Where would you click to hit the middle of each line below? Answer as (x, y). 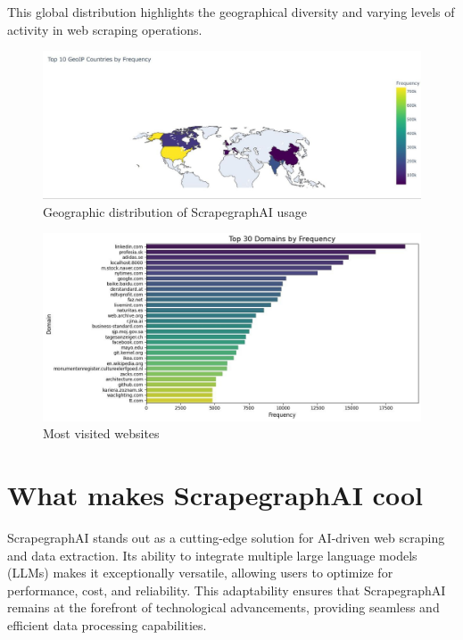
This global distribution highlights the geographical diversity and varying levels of (231, 12)
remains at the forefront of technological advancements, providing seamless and (223, 607)
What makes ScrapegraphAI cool (215, 495)
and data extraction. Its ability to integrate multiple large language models (212, 555)
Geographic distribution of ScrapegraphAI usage (175, 211)
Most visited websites (101, 433)
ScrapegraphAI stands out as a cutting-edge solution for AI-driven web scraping (226, 538)
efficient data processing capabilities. (107, 625)
